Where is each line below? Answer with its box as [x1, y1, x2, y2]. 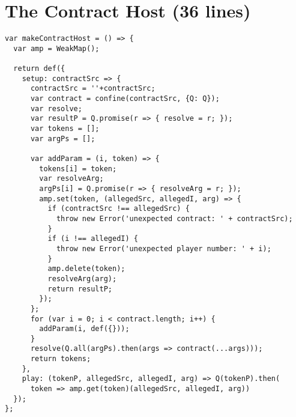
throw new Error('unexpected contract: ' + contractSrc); [56, 214, 293, 223]
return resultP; [47, 284, 112, 293]
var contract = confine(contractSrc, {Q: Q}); [30, 94, 220, 103]
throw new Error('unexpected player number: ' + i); [56, 244, 271, 253]
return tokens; [30, 355, 91, 364]
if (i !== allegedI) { [47, 234, 138, 243]
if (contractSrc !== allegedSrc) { [47, 204, 190, 213]
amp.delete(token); [47, 264, 125, 273]
